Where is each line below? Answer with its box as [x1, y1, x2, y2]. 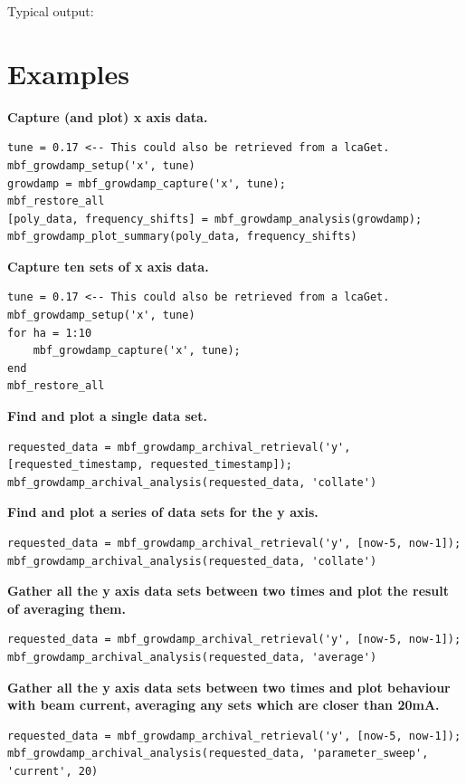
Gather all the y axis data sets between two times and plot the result [7, 581, 450, 600]
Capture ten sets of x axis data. [7, 256, 209, 275]
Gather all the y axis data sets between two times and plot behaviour [7, 677, 451, 696]
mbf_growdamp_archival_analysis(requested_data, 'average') [7, 650, 377, 664]
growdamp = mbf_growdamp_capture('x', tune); [7, 177, 286, 190]
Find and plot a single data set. [7, 406, 207, 425]
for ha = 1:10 [7, 326, 92, 339]
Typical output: [7, 2, 94, 20]
